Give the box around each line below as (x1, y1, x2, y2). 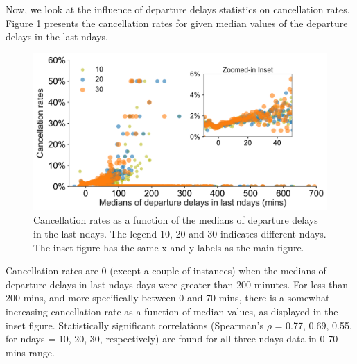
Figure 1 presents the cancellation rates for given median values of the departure (6, 15, 348, 30)
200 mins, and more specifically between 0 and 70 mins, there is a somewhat (6, 290, 330, 305)
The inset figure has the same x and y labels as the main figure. (33, 240, 304, 254)
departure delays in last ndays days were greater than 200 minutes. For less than (6, 276, 349, 291)
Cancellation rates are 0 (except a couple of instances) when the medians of (6, 263, 326, 278)
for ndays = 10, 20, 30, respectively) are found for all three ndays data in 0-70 (6, 331, 338, 346)
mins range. (6, 345, 55, 359)
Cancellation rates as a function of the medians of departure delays (33, 213, 318, 227)
